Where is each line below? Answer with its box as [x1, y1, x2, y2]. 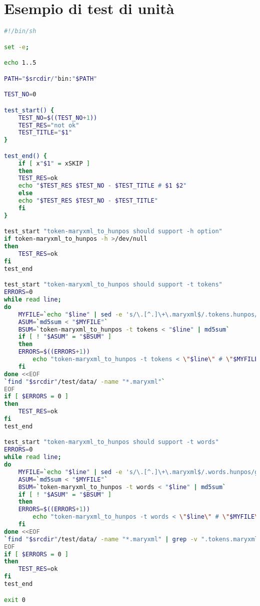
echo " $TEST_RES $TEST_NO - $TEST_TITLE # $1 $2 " [18, 182, 187, 190]
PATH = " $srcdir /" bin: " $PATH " [4, 75, 97, 82]
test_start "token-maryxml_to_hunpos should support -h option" [4, 228, 222, 235]
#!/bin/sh [4, 28, 36, 35]
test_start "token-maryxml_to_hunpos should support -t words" [4, 438, 219, 446]
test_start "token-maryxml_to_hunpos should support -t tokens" [4, 281, 222, 288]
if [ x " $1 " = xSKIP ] [18, 160, 90, 167]
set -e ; [4, 43, 29, 51]
